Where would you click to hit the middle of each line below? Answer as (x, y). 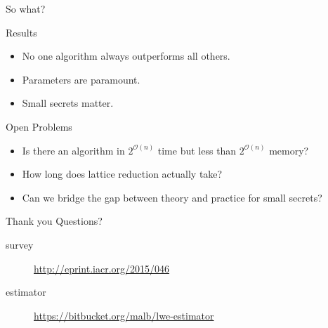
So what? (26, 8)
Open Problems (39, 126)
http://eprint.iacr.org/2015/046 (102, 268)
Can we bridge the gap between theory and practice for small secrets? (172, 197)
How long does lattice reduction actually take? (122, 174)
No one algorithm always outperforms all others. (126, 56)
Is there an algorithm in (73, 150)
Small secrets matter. (68, 103)
